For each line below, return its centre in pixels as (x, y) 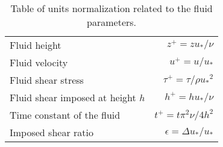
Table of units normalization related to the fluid (111, 8)
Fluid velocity (39, 62)
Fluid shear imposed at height (73, 97)
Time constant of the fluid (65, 115)
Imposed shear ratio (52, 132)
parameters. (112, 22)
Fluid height (36, 45)
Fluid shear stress (47, 80)
